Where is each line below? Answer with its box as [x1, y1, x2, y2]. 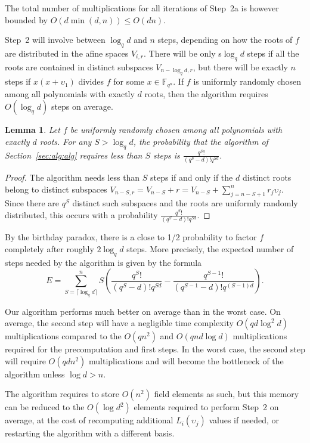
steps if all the [247, 47, 299, 59]
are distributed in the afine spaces [5, 47, 129, 59]
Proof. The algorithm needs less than [5, 171, 140, 183]
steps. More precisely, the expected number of [126, 242, 294, 255]
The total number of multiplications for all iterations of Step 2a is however [5, 2, 279, 14]
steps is [153, 148, 180, 161]
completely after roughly [5, 242, 94, 255]
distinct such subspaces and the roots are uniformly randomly [72, 197, 298, 209]
